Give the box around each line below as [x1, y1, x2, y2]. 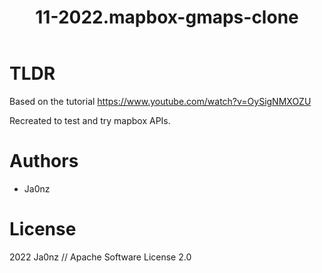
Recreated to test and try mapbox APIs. [9, 114, 171, 126]
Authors [9, 150, 79, 173]
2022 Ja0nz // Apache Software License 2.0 [9, 251, 192, 263]
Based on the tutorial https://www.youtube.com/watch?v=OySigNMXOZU [9, 95, 312, 107]
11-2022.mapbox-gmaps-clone [35, 6, 299, 29]
